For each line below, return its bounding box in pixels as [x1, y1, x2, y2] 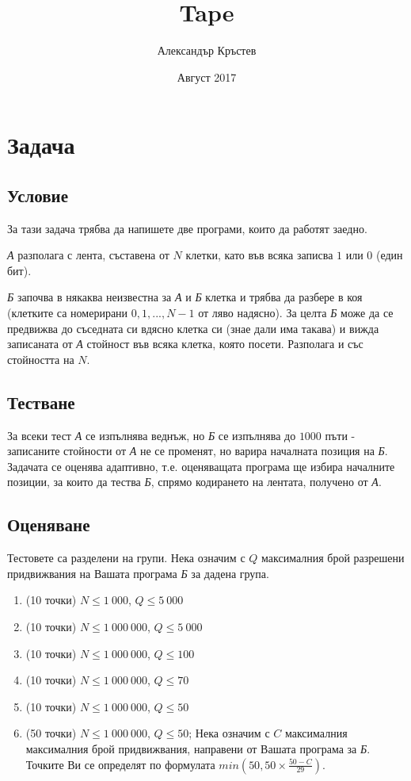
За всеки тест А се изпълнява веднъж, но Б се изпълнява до [7, 427, 296, 443]
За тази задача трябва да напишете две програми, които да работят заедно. [7, 220, 367, 236]
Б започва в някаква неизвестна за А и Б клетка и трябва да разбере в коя [7, 289, 363, 305]
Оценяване [7, 512, 90, 537]
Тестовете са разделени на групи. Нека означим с [7, 549, 245, 566]
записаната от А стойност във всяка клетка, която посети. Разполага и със [7, 335, 363, 352]
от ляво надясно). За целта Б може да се [198, 304, 394, 321]
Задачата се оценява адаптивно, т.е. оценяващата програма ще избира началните [7, 457, 395, 474]
